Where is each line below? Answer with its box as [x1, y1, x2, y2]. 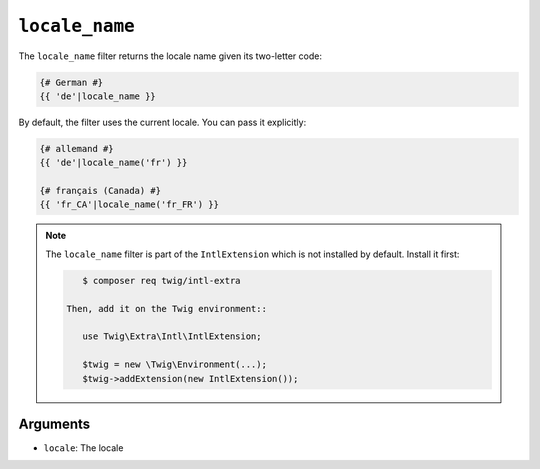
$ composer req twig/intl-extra [81, 275, 241, 286]
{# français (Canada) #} [39, 185, 162, 197]
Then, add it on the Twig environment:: [66, 303, 267, 314]
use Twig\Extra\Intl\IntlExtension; [81, 331, 262, 342]
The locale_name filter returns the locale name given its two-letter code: [18, 50, 322, 62]
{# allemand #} [39, 143, 114, 154]
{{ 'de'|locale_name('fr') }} [39, 157, 188, 169]
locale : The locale [43, 442, 124, 454]
